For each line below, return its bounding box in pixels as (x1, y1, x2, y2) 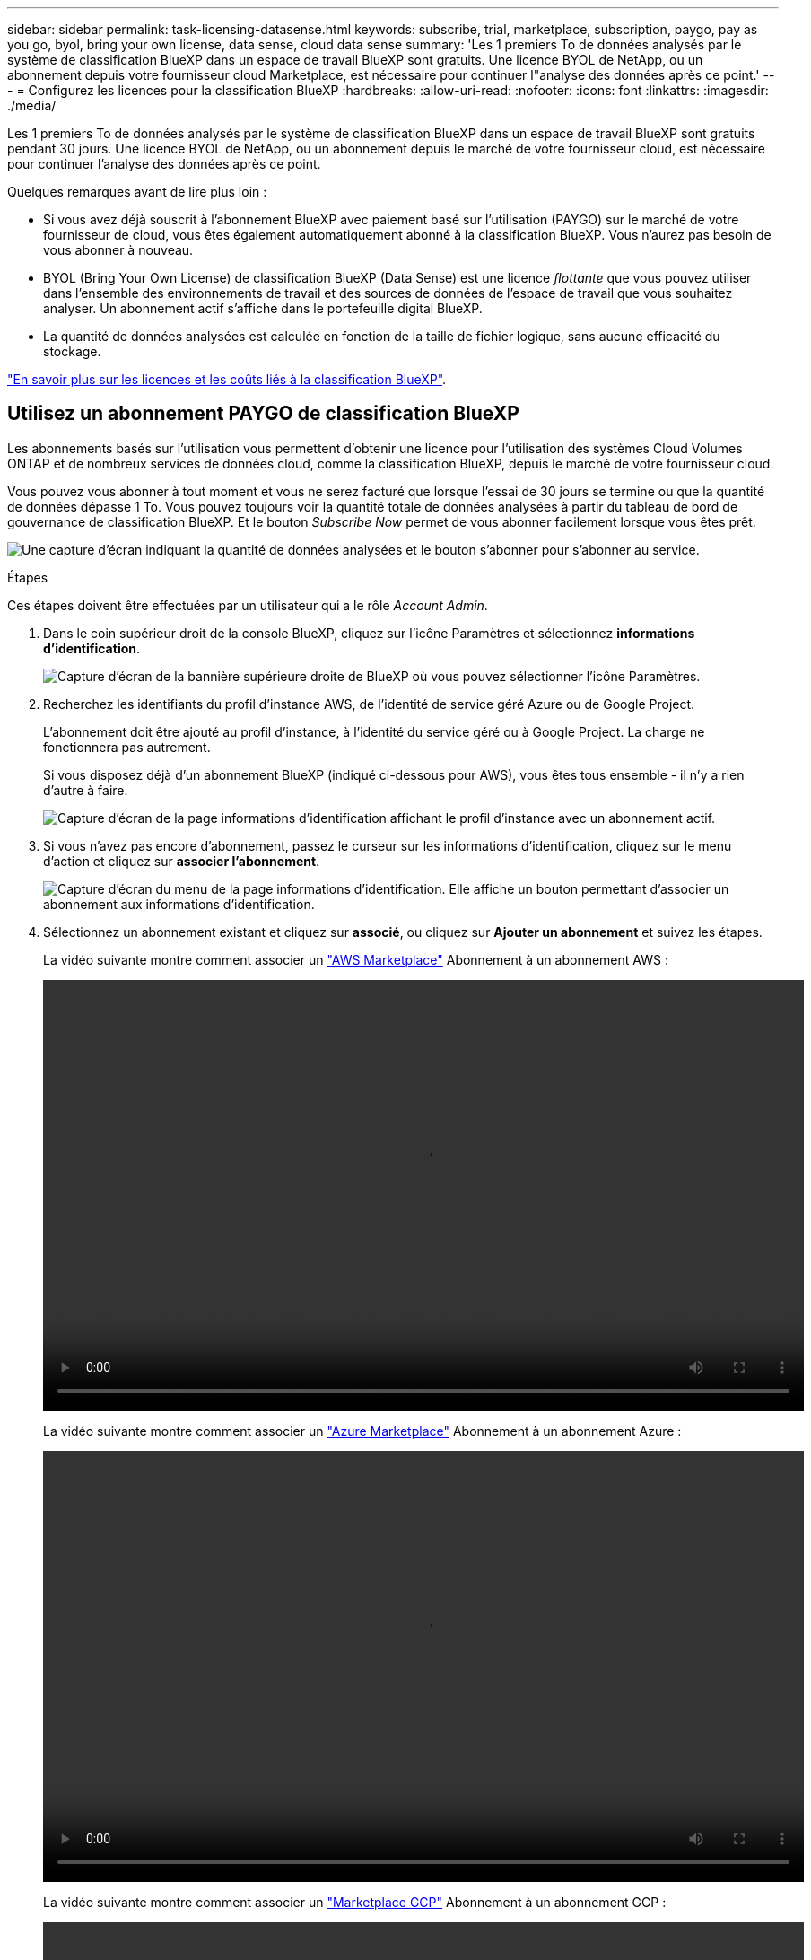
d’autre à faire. (43, 782, 128, 798)
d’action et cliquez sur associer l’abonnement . (43, 853, 320, 869)
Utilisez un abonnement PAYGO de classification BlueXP (7, 402, 519, 425)
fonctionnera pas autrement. (43, 739, 211, 755)
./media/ (7, 98, 57, 113)
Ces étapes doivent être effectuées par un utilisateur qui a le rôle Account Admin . (7, 597, 488, 613)
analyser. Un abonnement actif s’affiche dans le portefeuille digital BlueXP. (43, 301, 483, 316)
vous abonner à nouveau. (43, 242, 194, 258)
